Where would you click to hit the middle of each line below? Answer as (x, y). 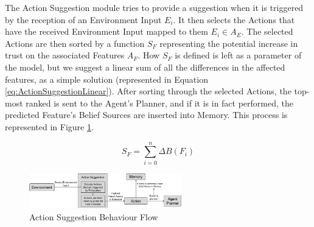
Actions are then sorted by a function (75, 43)
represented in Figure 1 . (49, 126)
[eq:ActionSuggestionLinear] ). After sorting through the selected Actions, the (148, 91)
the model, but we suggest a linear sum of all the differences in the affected (145, 67)
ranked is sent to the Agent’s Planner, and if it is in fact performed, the (160, 103)
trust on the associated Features (65, 55)
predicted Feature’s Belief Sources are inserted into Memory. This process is (146, 115)
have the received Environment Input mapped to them (106, 31)
